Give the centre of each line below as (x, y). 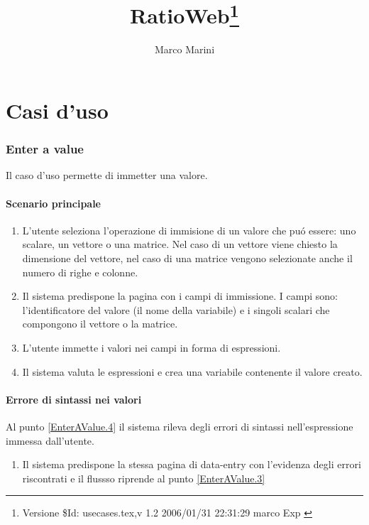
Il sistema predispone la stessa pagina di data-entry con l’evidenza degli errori (192, 464)
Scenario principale (53, 203)
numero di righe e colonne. (80, 272)
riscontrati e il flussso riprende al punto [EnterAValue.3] (144, 478)
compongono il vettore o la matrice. (100, 324)
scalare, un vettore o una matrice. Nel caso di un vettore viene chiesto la (180, 244)
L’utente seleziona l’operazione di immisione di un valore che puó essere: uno (189, 230)
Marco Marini (184, 49)
